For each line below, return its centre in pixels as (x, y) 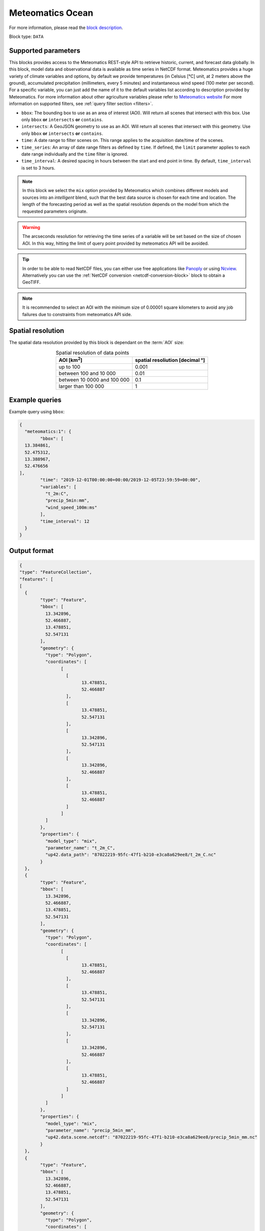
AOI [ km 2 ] (71, 360)
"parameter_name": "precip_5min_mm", (90, 1130)
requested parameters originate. (55, 211)
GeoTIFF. (31, 282)
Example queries (35, 400)
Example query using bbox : (37, 412)
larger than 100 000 (81, 386)
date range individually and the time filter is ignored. (75, 154)
